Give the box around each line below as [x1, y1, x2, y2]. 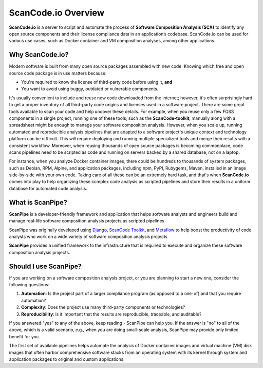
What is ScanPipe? [9, 198, 68, 206]
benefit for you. [9, 333, 40, 339]
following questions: [9, 282, 50, 288]
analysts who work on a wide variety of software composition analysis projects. [9, 234, 169, 239]
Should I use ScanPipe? [9, 262, 82, 270]
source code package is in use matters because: [9, 70, 107, 76]
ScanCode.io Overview [9, 7, 105, 18]
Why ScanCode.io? [9, 51, 69, 59]
